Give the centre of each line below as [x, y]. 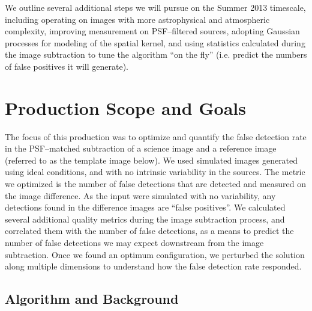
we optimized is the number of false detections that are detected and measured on [156, 184]
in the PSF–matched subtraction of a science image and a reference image [141, 148]
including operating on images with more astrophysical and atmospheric [137, 19]
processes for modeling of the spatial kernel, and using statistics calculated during [155, 42]
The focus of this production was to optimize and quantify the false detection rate [156, 136]
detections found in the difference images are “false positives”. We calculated [145, 207]
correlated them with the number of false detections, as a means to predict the [149, 231]
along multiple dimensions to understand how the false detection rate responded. [153, 266]
